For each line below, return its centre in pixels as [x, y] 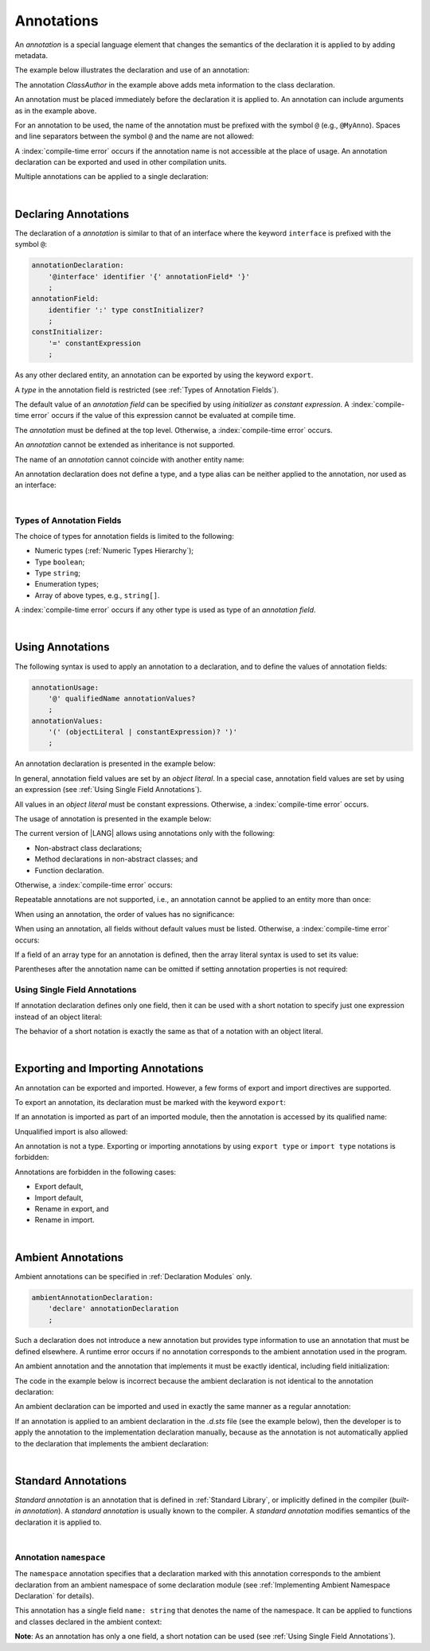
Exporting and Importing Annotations [109, 1069]
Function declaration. [69, 870]
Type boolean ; [60, 562]
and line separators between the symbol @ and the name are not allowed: [134, 136]
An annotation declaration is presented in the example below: [115, 763]
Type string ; [58, 573]
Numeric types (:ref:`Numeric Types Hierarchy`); [114, 551]
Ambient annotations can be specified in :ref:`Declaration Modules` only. [133, 1276]
